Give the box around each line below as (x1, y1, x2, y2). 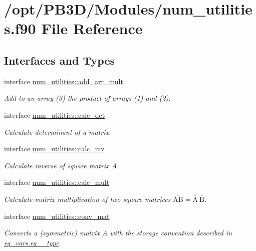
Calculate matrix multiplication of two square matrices (4, 193, 171, 204)
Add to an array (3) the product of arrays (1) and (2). (4, 93, 171, 103)
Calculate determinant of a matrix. (4, 126, 111, 137)
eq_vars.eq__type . (4, 237, 61, 247)
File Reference (41, 18, 143, 39)
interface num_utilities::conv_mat (4, 210, 110, 221)
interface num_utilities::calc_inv (4, 143, 105, 154)
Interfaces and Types (4, 52, 115, 68)
